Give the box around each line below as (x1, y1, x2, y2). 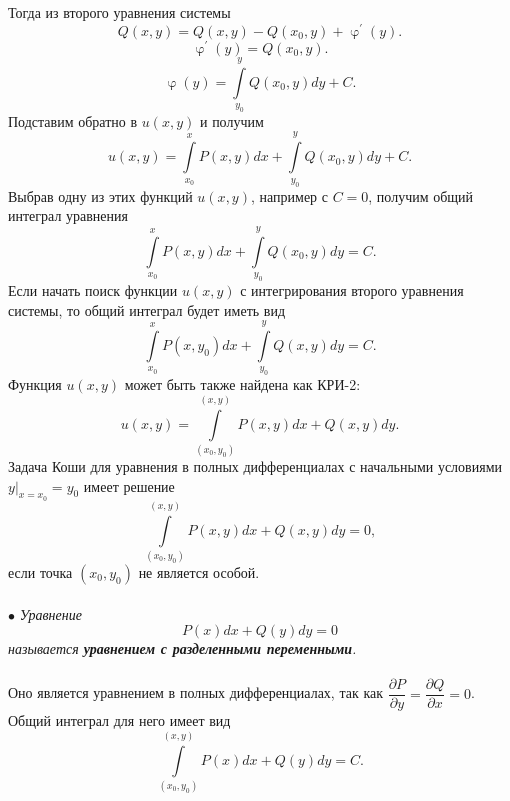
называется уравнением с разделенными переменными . (8, 638, 357, 659)
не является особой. (138, 561, 260, 582)
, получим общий (368, 185, 474, 206)
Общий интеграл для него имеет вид (8, 710, 231, 731)
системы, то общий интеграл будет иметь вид (8, 299, 286, 320)
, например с (250, 185, 328, 206)
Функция (8, 374, 62, 395)
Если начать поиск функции (8, 279, 178, 300)
